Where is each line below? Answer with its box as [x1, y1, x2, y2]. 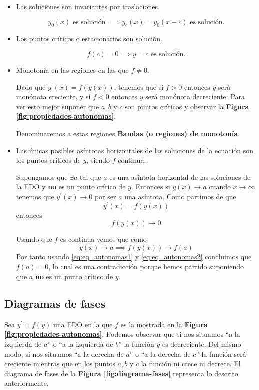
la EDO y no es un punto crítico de [16, 181, 126, 192]
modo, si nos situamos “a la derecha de [4, 348, 124, 359]
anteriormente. [4, 378, 49, 388]
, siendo [86, 155, 110, 165]
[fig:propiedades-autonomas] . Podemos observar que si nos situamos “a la [4, 329, 240, 339]
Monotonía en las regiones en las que [16, 64, 129, 75]
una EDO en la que [53, 319, 113, 329]
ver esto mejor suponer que [16, 101, 99, 111]
